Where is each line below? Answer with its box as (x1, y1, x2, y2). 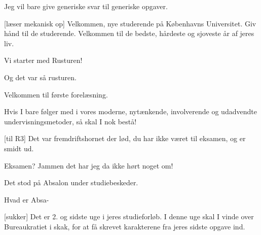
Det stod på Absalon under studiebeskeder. (4, 177, 138, 188)
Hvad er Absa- (4, 194, 49, 205)
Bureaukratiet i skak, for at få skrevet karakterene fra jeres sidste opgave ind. (4, 221, 245, 231)
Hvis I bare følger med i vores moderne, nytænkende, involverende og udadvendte (4, 106, 257, 117)
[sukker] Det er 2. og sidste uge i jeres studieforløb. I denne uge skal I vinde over (4, 211, 254, 222)
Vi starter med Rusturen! (4, 55, 83, 65)
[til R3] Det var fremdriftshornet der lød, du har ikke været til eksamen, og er (4, 133, 246, 144)
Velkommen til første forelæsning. (4, 89, 108, 99)
